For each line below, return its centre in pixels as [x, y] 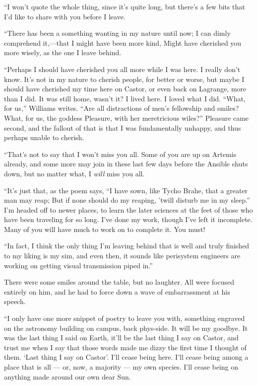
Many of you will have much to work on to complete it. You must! [105, 229]
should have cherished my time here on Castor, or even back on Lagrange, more [125, 89]
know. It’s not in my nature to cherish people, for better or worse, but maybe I [124, 79]
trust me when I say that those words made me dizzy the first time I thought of [125, 347]
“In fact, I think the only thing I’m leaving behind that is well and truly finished [127, 246]
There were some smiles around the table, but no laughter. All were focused [119, 282]
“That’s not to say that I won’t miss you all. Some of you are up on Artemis [120, 154]
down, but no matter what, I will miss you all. [74, 173]
